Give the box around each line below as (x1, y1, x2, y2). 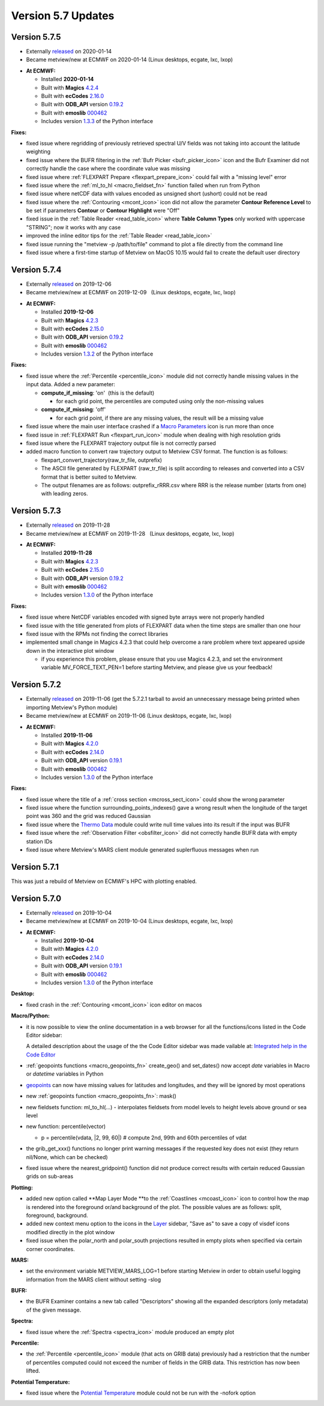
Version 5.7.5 (11, 32, 61, 42)
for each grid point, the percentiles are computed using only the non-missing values (56, 398, 264, 405)
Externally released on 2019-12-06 (26, 280, 112, 288)
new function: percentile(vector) (26, 1123, 106, 1130)
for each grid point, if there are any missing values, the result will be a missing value (56, 414, 264, 422)
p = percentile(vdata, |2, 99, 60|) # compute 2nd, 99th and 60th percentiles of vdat (41, 1134, 247, 1141)
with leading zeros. (41, 490, 88, 497)
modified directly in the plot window (26, 1228, 115, 1235)
